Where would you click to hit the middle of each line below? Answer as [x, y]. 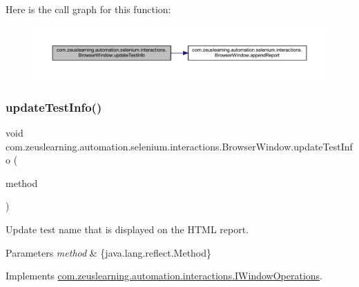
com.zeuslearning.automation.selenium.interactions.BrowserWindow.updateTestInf [179, 146]
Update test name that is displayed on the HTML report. [127, 229]
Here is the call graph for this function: [88, 9]
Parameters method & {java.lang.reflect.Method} [109, 252]
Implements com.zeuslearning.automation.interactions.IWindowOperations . [164, 276]
